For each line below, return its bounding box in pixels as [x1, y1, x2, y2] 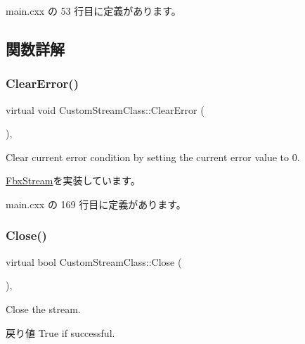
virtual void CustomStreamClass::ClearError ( [6, 102, 205, 117]
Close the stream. [6, 301, 81, 316]
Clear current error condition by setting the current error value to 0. [6, 149, 300, 164]
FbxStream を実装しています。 [6, 173, 141, 188]
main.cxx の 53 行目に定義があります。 [6, 4, 181, 18]
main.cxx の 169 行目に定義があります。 [6, 196, 186, 211]
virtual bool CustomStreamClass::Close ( [6, 254, 182, 269]
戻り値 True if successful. [6, 325, 115, 340]
